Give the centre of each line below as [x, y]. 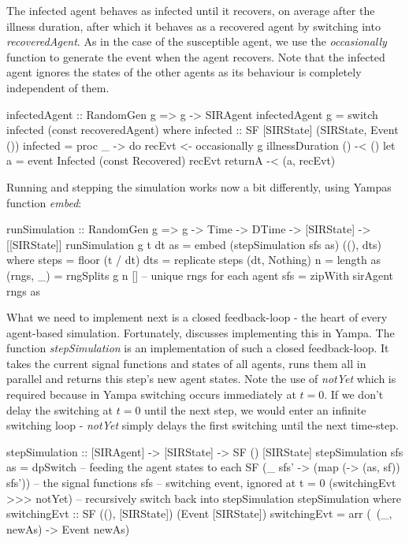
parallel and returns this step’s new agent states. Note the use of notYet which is [201, 379]
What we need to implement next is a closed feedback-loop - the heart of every [197, 317]
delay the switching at [60, 409]
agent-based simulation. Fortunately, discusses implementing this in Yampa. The [201, 332]
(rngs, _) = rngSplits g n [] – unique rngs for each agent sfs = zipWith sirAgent [200, 275]
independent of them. [58, 87]
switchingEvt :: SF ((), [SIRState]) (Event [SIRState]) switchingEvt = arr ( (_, [199, 513]
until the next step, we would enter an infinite [255, 409]
